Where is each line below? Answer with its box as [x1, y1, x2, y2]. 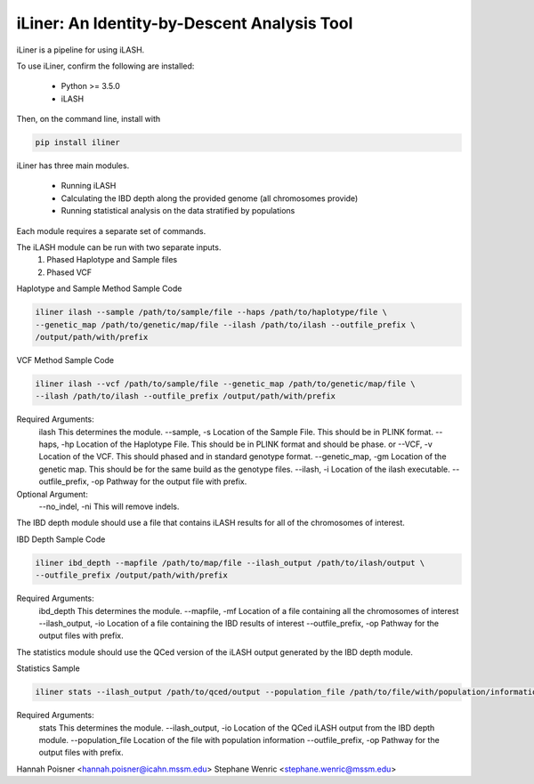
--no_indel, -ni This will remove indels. [38, 501, 180, 512]
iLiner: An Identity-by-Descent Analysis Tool [16, 13, 353, 33]
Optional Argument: [16, 489, 88, 499]
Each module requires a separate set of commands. [16, 225, 206, 236]
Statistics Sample [16, 663, 80, 674]
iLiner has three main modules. [16, 160, 130, 171]
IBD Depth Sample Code [16, 534, 106, 545]
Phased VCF [46, 267, 93, 278]
